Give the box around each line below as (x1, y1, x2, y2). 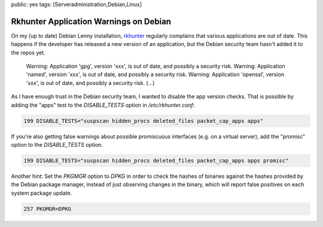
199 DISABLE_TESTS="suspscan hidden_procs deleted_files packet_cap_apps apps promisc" (23, 157, 289, 164)
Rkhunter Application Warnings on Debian (11, 16, 172, 26)
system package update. (11, 189, 72, 196)
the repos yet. (11, 49, 45, 56)
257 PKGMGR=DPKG (23, 205, 72, 212)
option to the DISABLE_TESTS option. (11, 141, 103, 148)
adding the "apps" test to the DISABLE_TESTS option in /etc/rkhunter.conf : (11, 101, 195, 108)
